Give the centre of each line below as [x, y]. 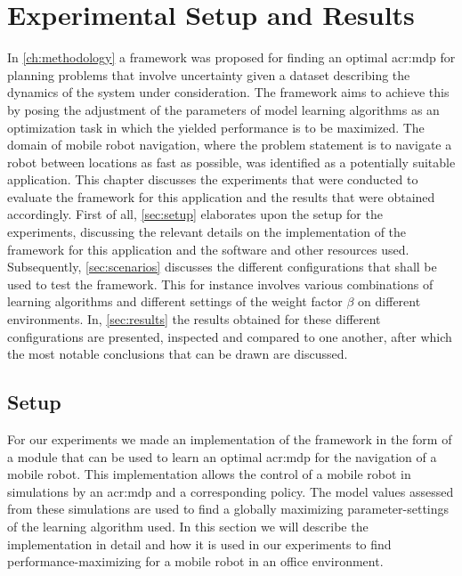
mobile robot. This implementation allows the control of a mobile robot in [209, 474]
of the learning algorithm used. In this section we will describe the [188, 526]
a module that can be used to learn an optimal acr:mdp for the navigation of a [222, 456]
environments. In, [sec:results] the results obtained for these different [194, 319]
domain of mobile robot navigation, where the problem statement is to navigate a [230, 145]
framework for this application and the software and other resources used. [208, 249]
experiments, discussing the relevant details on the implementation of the [207, 232]
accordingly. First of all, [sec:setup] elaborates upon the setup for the [195, 214]
